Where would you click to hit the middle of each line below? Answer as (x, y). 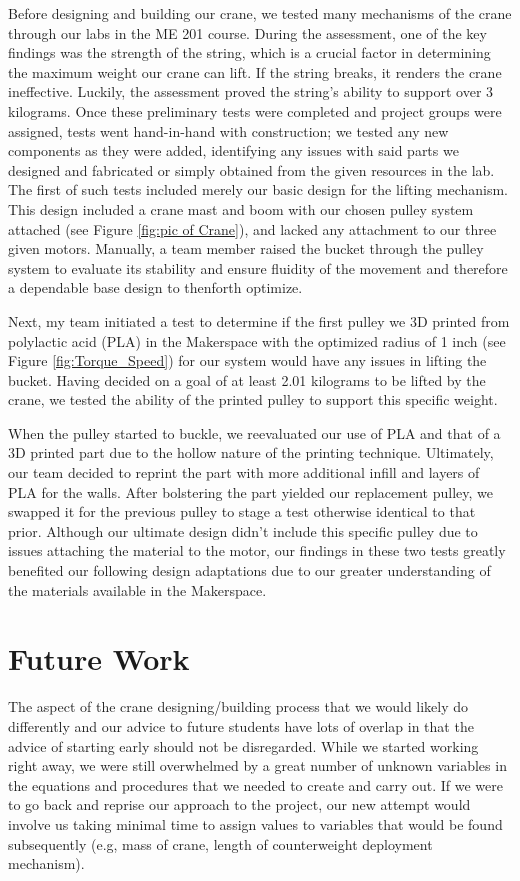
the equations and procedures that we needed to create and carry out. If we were (256, 784)
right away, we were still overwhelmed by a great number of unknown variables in (257, 765)
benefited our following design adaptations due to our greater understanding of (249, 570)
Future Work (99, 658)
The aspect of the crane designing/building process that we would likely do (238, 706)
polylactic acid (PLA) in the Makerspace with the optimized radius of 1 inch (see (257, 340)
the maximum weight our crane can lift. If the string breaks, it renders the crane (255, 71)
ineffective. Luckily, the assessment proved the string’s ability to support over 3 (251, 91)
